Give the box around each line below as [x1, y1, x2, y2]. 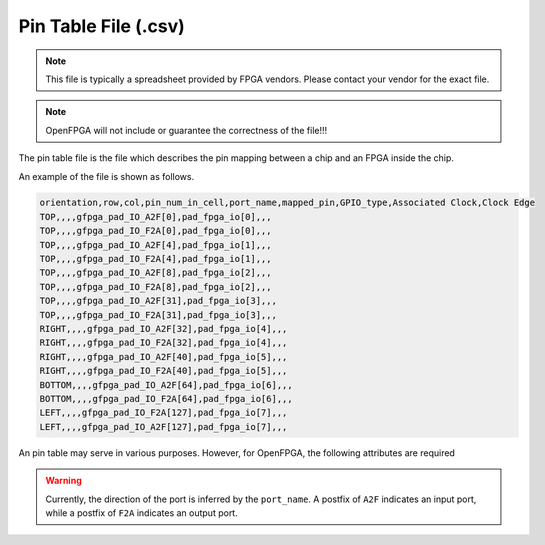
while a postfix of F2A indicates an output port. [45, 506, 239, 519]
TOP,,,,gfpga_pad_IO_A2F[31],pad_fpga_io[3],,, [39, 295, 277, 307]
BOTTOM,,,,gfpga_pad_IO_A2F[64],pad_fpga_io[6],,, [39, 379, 294, 390]
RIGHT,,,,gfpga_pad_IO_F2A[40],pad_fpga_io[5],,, [39, 365, 288, 377]
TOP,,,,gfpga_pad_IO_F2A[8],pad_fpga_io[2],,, [39, 281, 272, 292]
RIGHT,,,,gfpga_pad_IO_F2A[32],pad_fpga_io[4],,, [39, 337, 288, 349]
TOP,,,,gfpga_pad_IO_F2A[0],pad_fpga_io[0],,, [39, 225, 272, 237]
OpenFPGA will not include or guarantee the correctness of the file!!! [45, 124, 328, 136]
